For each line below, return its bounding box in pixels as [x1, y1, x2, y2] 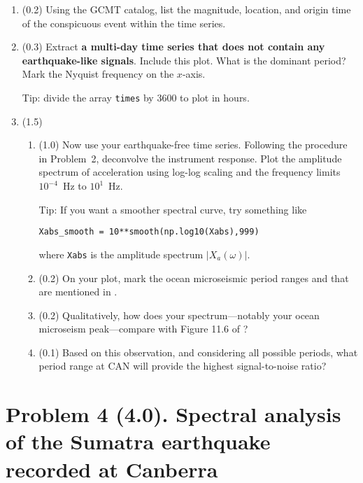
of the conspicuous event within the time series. [22, 15, 226, 30]
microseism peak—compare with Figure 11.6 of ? [38, 321, 248, 336]
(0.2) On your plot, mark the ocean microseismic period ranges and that [38, 270, 349, 285]
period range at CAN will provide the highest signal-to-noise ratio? [38, 358, 327, 373]
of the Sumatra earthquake [6, 427, 271, 456]
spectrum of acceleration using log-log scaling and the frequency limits [38, 164, 341, 179]
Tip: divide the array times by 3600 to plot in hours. [22, 90, 250, 104]
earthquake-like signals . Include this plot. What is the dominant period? [22, 52, 346, 67]
